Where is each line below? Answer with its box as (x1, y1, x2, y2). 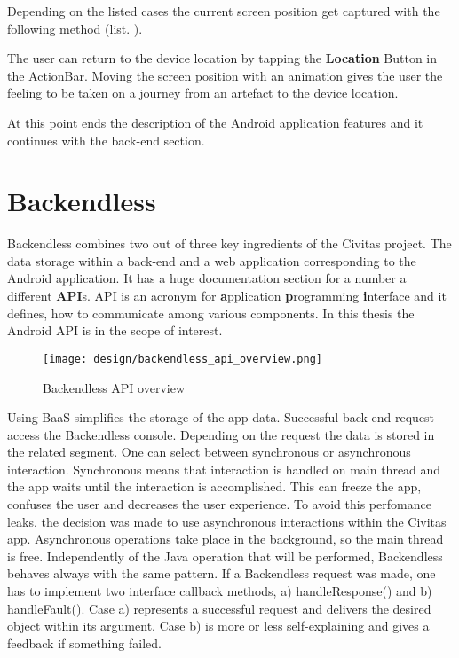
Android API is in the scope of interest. (7, 321, 223, 340)
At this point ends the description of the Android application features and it (7, 113, 423, 131)
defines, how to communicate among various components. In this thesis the (7, 303, 415, 322)
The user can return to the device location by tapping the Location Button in (7, 49, 438, 67)
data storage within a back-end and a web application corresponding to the (7, 251, 416, 270)
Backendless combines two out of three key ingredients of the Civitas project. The (7, 234, 452, 253)
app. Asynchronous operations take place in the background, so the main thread (7, 529, 444, 548)
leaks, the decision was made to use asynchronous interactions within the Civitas (7, 512, 447, 530)
